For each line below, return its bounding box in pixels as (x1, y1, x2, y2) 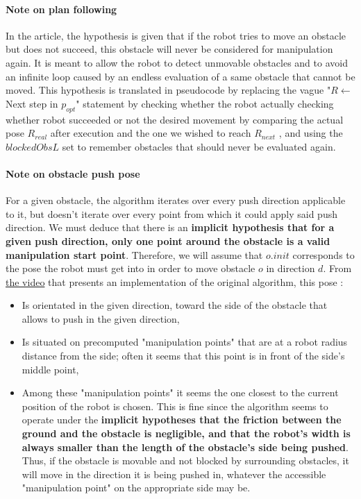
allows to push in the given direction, (22, 311, 180, 325)
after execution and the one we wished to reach (50, 126, 251, 140)
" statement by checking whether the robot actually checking (76, 96, 334, 110)
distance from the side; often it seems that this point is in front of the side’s (22, 348, 345, 363)
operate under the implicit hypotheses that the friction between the (22, 412, 342, 427)
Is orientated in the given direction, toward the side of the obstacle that (22, 298, 328, 312)
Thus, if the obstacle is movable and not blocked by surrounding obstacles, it (22, 453, 349, 468)
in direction (266, 261, 315, 276)
